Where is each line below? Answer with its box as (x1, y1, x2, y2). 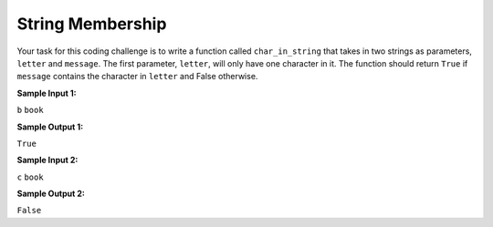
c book (16, 171, 45, 182)
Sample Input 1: (16, 88, 77, 98)
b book (16, 105, 45, 116)
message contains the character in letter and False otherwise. (16, 71, 258, 82)
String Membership (16, 14, 167, 34)
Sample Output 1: (16, 121, 84, 132)
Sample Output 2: (16, 188, 86, 200)
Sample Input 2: (16, 155, 79, 166)
